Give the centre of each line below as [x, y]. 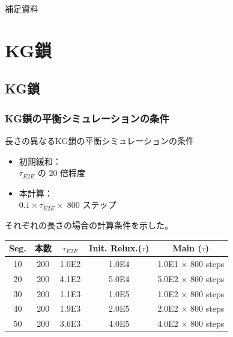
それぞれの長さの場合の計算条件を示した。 [89, 225]
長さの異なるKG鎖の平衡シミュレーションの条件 [99, 140]
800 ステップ [92, 205]
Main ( [187, 248]
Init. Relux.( [115, 248]
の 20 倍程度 [62, 173]
